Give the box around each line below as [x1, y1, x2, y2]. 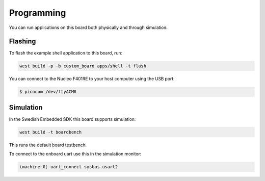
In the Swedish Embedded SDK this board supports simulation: [9, 116, 136, 122]
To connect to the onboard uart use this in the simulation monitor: [9, 151, 142, 157]
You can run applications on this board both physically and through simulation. [9, 25, 168, 30]
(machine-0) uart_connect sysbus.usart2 [19, 164, 118, 170]
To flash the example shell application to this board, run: [9, 50, 123, 56]
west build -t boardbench [19, 129, 82, 135]
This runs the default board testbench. [9, 142, 87, 148]
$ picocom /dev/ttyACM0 [19, 89, 77, 95]
